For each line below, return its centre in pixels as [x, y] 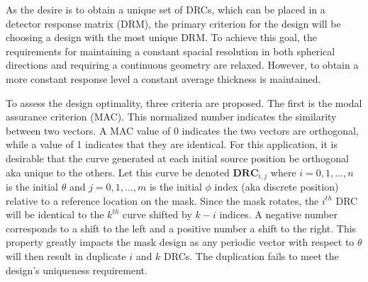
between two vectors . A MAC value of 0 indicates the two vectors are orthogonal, [182, 130]
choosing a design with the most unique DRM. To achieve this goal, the [161, 37]
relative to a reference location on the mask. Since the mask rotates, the [162, 200]
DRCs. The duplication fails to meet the [251, 255]
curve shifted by [157, 214]
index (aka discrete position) [277, 186]
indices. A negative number [278, 214]
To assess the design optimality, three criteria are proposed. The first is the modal [184, 102]
